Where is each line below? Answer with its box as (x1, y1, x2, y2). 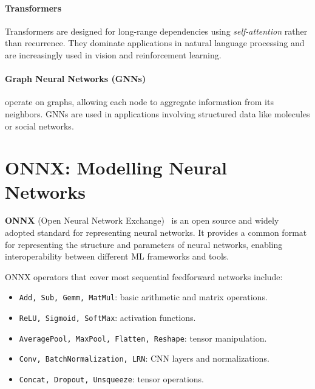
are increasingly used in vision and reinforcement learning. (5, 48, 222, 61)
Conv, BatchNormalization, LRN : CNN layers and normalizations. (19, 352, 269, 365)
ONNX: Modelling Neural (5, 155, 228, 180)
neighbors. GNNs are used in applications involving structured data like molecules (5, 107, 310, 120)
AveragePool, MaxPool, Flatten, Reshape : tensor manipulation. (19, 331, 267, 344)
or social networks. (5, 119, 74, 132)
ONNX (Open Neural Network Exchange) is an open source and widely (5, 214, 279, 227)
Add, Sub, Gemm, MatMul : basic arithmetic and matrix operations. (19, 291, 268, 303)
